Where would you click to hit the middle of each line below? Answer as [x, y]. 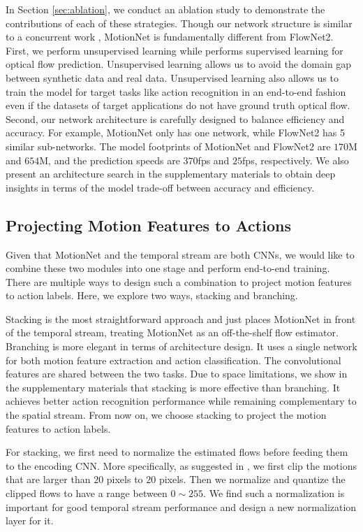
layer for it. [30, 520]
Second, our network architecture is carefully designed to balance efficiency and [175, 118]
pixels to [125, 479]
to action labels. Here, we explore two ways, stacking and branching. [152, 295]
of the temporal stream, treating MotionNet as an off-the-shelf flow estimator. [172, 332]
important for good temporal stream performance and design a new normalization [181, 506]
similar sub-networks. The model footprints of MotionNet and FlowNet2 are [168, 146]
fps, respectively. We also [296, 160]
